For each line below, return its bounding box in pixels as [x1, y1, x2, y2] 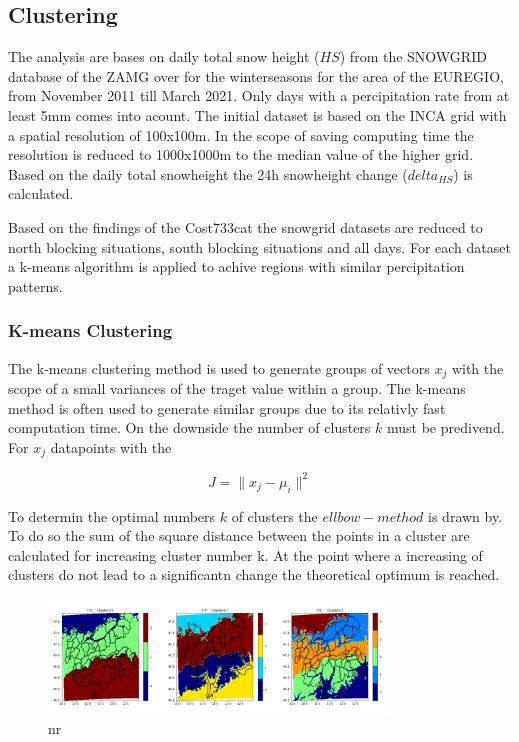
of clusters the [231, 505, 318, 526]
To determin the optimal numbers [8, 505, 216, 526]
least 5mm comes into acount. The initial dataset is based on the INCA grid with [8, 104, 507, 125]
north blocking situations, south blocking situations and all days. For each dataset [8, 236, 511, 257]
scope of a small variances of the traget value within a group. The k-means [8, 378, 466, 398]
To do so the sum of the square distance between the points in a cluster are [8, 525, 470, 546]
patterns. [8, 275, 63, 296]
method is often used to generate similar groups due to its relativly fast [8, 397, 446, 418]
